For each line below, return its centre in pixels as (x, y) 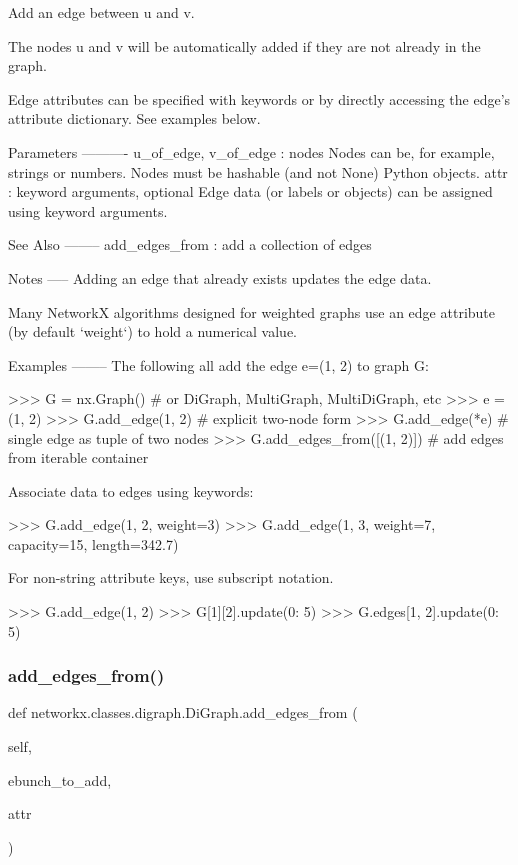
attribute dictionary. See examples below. (134, 118)
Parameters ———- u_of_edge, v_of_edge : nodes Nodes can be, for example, (251, 151)
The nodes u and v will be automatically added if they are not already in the (244, 45)
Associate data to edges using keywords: (131, 490)
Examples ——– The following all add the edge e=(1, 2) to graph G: (218, 364)
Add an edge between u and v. (101, 12)
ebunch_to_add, (60, 779)
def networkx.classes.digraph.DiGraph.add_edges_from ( (183, 712)
